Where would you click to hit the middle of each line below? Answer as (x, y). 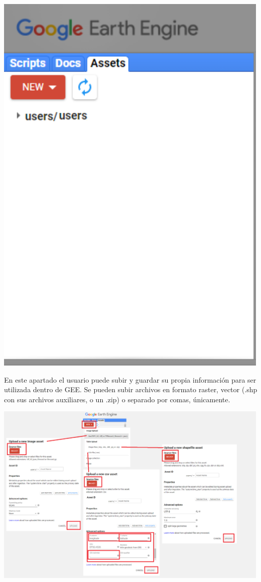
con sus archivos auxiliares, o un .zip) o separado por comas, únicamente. (117, 399)
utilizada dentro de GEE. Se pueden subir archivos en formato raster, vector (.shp (131, 389)
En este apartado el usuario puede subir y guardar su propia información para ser (130, 379)
